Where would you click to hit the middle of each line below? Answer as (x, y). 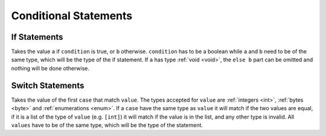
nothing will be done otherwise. (50, 68)
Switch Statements (48, 85)
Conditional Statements (72, 16)
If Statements (37, 37)
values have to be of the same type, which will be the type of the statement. (107, 125)
